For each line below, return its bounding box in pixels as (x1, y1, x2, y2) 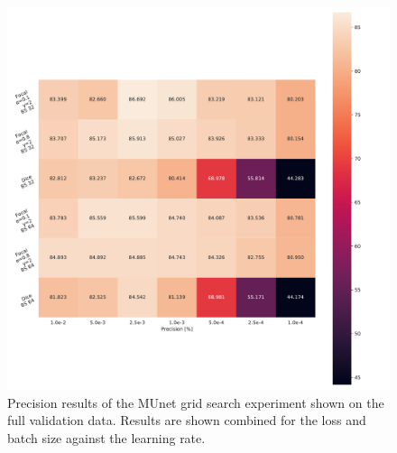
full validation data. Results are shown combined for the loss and (7, 411, 366, 430)
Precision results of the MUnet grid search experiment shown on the (7, 393, 384, 411)
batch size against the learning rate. (7, 428, 206, 447)
